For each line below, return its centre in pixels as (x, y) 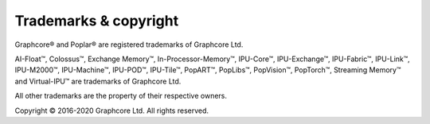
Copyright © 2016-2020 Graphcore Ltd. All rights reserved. (112, 110)
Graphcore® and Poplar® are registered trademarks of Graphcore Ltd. (129, 45)
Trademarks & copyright (97, 21)
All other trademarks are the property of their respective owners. (121, 96)
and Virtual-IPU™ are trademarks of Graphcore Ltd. (98, 81)
